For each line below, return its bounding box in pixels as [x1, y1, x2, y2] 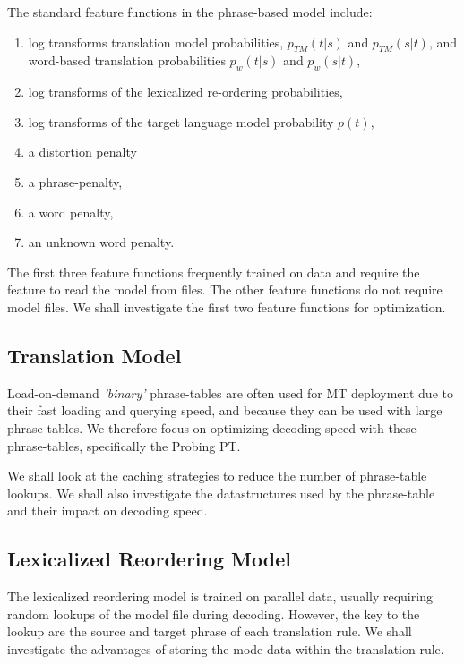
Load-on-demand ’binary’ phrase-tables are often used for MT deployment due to [7, 383, 453, 402]
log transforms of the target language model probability [28, 112, 334, 131]
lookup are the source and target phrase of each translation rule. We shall [7, 622, 412, 641]
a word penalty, [28, 202, 114, 221]
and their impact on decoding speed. [7, 501, 208, 520]
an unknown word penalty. [28, 233, 175, 251]
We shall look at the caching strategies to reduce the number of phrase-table [7, 466, 427, 485]
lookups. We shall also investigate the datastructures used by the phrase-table [7, 483, 435, 502]
